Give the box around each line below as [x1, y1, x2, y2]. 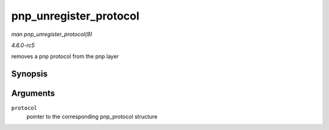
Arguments [11, 88, 55, 99]
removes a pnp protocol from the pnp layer [11, 52, 119, 60]
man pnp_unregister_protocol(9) [11, 31, 93, 38]
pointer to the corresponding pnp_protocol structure [26, 113, 158, 120]
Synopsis [11, 69, 48, 79]
